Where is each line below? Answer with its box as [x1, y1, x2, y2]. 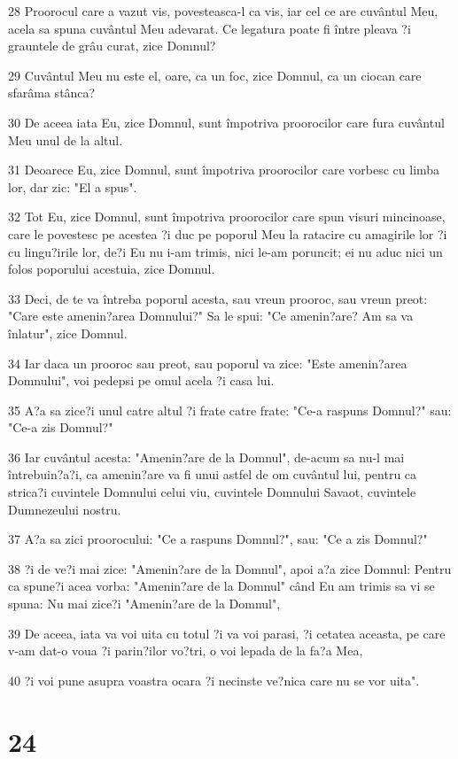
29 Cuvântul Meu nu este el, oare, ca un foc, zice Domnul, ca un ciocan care [8, 66, 422, 84]
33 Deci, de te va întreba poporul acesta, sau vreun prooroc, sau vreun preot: [8, 289, 428, 307]
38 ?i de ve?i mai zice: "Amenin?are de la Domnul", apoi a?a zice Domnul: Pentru [8, 559, 452, 577]
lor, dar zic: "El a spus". [8, 177, 137, 196]
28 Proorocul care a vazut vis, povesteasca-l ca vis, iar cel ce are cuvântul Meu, [8, 2, 439, 19]
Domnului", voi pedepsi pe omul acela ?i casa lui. [8, 371, 275, 390]
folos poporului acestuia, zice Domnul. [8, 259, 215, 278]
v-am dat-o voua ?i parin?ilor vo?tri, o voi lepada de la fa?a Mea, [8, 641, 363, 660]
